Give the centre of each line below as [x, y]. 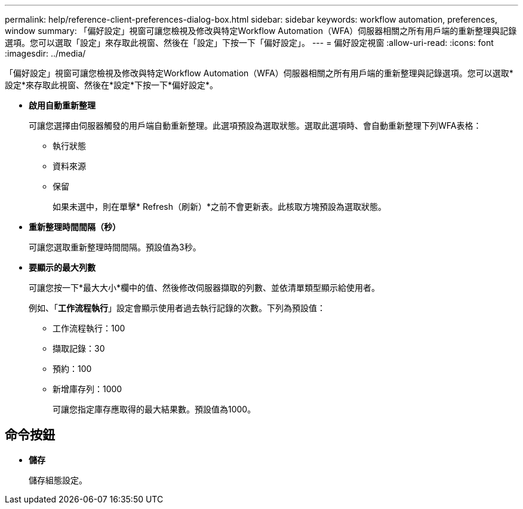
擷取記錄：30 [79, 348]
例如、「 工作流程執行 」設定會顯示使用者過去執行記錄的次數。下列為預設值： [177, 308]
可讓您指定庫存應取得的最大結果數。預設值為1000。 [154, 409]
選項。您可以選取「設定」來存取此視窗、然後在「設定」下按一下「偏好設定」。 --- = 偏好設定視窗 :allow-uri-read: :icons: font [249, 43]
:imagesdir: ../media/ [45, 53]
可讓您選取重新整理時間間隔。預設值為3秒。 [115, 247]
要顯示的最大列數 [62, 267]
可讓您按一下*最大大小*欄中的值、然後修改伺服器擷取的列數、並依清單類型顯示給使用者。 [204, 288]
